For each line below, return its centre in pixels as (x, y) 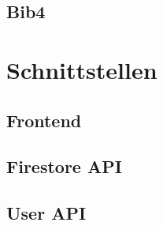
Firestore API (64, 166)
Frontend (44, 120)
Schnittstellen (82, 69)
